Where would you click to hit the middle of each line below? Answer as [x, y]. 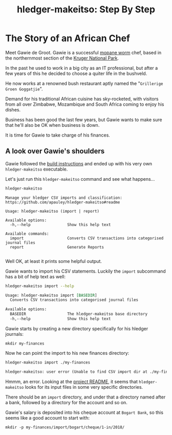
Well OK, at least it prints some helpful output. [54, 261]
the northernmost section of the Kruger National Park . [62, 58]
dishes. [13, 109]
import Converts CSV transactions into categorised [87, 238]
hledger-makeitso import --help [40, 286]
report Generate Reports [57, 247]
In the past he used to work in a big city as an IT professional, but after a [82, 68]
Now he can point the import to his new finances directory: [67, 353]
